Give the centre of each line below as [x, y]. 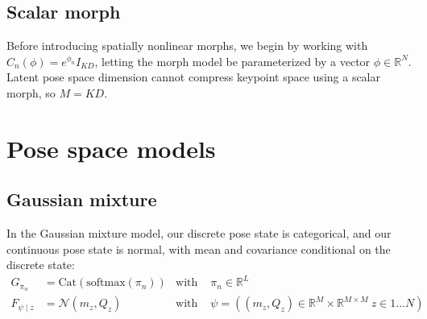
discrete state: [41, 265]
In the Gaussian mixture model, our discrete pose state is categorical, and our [199, 233]
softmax [106, 283]
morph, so [31, 92]
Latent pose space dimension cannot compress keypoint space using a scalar [194, 77]
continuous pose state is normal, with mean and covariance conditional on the [199, 249]
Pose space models [111, 148]
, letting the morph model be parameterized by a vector [232, 61]
